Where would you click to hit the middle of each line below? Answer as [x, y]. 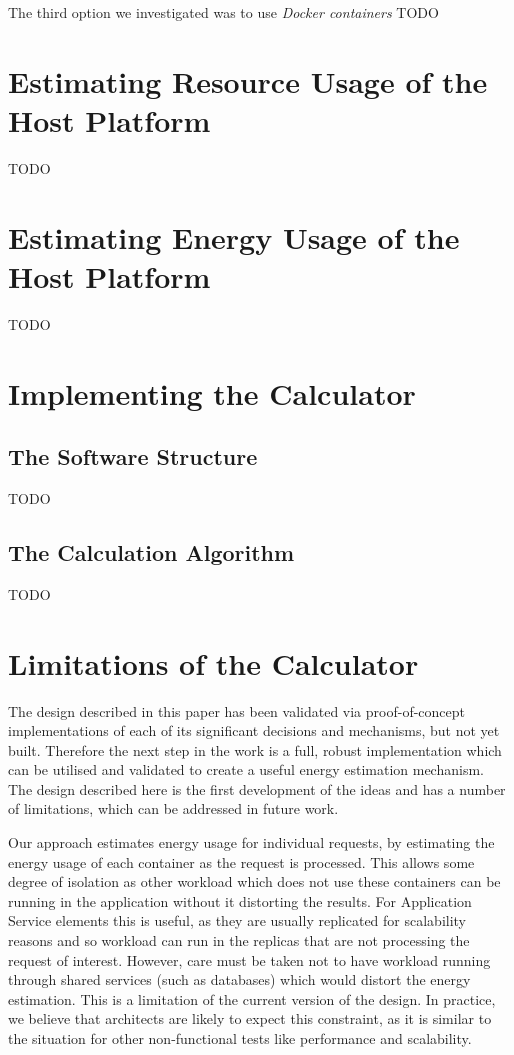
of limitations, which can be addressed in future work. [173, 808]
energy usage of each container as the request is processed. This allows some [241, 861]
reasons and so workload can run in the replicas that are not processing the [239, 940]
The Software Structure [133, 456]
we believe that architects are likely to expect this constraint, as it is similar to [250, 1018]
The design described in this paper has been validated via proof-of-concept [237, 710]
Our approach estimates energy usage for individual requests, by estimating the [251, 842]
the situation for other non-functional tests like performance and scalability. [240, 1038]
